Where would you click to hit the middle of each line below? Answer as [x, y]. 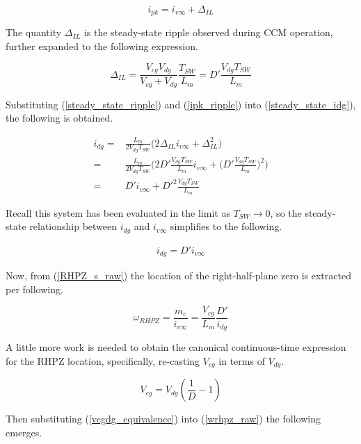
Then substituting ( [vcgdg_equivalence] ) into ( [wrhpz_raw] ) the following [163, 419]
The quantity [34, 32]
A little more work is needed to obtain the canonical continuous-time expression [176, 347]
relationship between [73, 226]
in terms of [242, 360]
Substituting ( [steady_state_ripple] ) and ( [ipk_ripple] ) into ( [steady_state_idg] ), [181, 104]
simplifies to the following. [226, 226]
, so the [286, 212]
